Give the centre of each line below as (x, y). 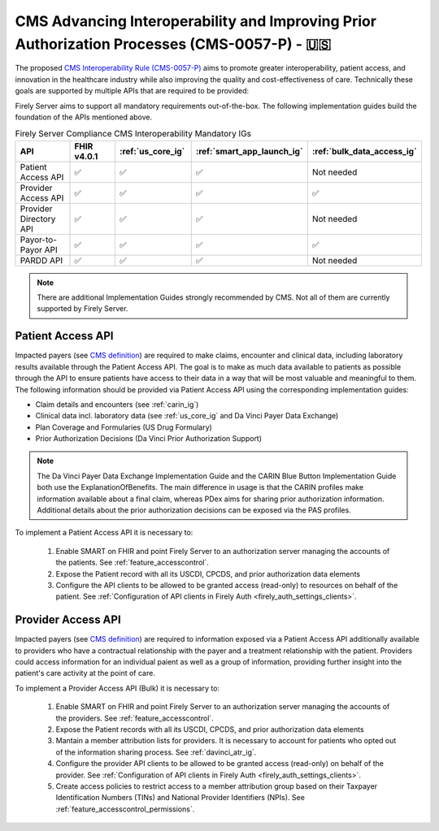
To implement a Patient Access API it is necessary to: (104, 533)
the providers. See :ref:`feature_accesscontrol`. (135, 718)
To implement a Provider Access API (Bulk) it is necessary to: (117, 688)
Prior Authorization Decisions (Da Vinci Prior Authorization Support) (149, 439)
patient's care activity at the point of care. (85, 673)
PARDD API (41, 260)
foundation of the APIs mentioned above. (84, 117)
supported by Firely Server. (83, 309)
